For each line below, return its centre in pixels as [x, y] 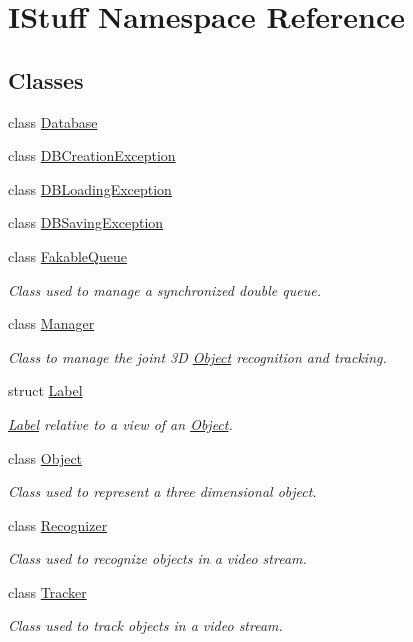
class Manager [51, 323]
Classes [46, 79]
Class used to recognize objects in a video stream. [157, 558]
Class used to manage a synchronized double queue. [164, 289]
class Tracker [47, 591]
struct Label [45, 390]
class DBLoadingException [90, 188]
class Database [53, 121]
